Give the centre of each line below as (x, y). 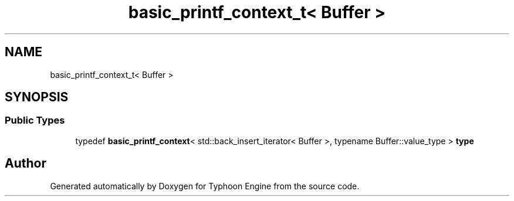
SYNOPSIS (37, 97)
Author (26, 163)
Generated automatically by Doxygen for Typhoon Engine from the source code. (205, 186)
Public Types (35, 120)
